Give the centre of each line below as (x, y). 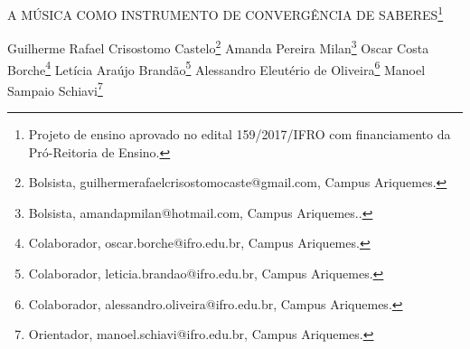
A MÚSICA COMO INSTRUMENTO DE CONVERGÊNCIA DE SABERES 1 (226, 13)
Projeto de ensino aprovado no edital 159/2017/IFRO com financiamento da (240, 134)
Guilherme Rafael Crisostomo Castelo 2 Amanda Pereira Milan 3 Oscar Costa (218, 47)
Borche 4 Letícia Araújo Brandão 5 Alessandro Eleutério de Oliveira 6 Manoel (216, 68)
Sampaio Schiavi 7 (55, 89)
